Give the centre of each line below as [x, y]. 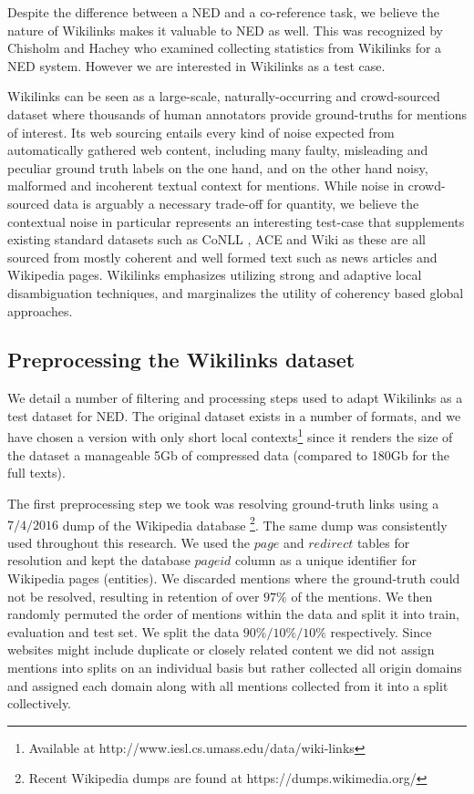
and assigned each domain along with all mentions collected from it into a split [228, 685]
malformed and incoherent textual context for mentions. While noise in [206, 186]
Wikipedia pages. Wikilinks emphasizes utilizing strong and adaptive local [215, 275]
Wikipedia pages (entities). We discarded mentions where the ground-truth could [234, 577]
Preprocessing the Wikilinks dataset [181, 360]
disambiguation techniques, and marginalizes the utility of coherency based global [236, 292]
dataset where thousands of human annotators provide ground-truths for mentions [237, 113]
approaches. [40, 310]
